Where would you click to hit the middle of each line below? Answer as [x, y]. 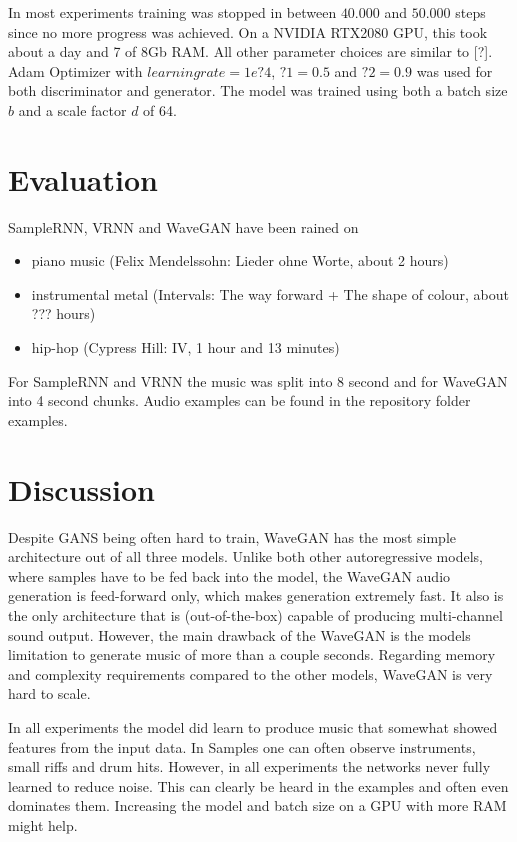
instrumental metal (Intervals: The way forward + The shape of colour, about [270, 293]
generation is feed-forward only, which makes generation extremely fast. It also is [256, 595]
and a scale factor [72, 109]
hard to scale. [49, 693]
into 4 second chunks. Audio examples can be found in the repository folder [239, 400]
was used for [454, 70]
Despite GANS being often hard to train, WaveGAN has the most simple [232, 536]
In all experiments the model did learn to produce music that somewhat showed [253, 726]
